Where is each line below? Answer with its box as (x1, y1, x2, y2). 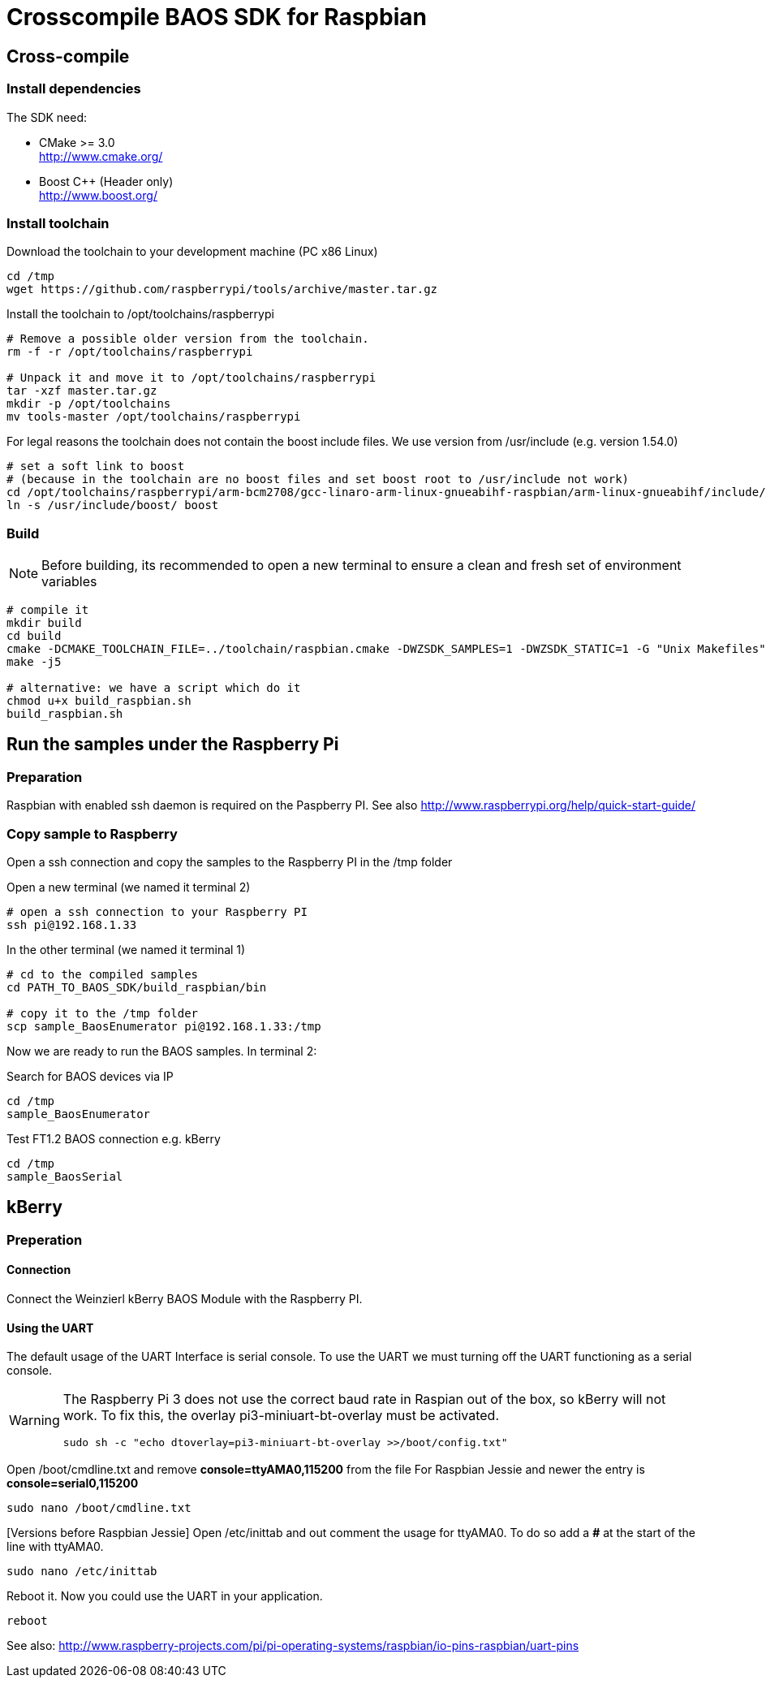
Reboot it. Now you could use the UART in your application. (6, 1589, 323, 1604)
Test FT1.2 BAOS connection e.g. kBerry (6, 1132, 221, 1146)
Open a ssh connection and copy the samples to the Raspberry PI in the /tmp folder (6, 855, 453, 870)
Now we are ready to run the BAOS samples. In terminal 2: (6, 1044, 317, 1059)
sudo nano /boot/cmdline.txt (6, 1501, 191, 1515)
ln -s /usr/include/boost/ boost (6, 499, 219, 512)
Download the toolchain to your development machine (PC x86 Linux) (6, 244, 378, 259)
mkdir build (6, 616, 82, 630)
